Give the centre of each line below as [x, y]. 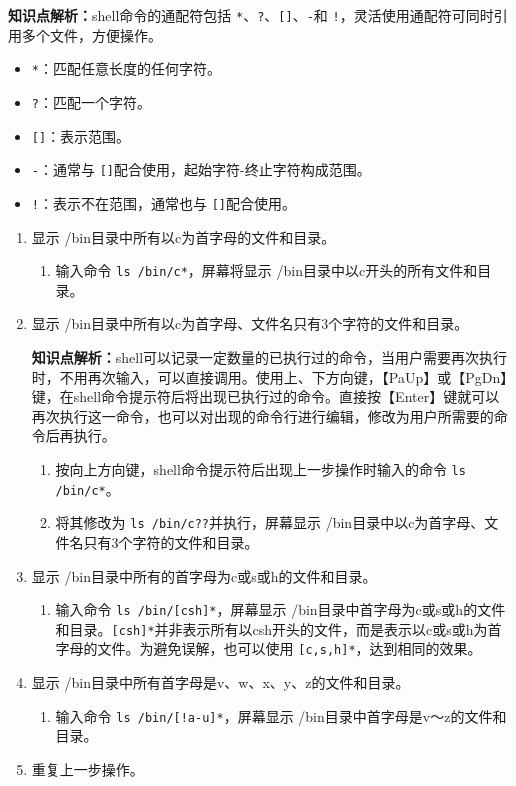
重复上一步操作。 [87, 768]
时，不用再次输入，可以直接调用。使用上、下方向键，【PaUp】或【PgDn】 [269, 376]
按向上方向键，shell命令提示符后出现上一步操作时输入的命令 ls [260, 468]
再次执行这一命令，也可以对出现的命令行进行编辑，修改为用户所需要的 [262, 415]
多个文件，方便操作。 [91, 34]
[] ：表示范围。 [81, 135]
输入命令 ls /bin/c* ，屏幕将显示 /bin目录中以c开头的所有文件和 [266, 270]
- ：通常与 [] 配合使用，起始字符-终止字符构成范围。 [201, 169]
